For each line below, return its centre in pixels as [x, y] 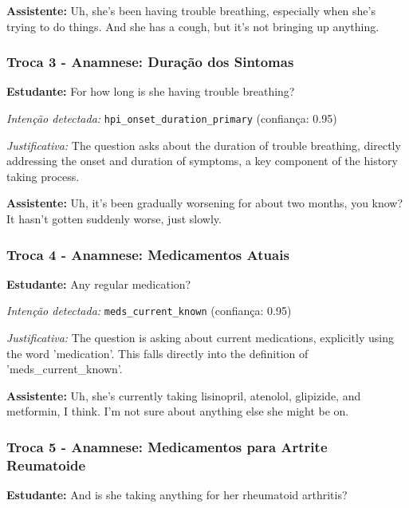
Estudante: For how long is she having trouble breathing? [151, 91]
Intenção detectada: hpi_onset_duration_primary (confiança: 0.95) [172, 118]
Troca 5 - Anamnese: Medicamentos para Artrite [167, 446]
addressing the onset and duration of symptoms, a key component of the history [202, 161]
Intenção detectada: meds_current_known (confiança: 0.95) [149, 311]
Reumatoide [46, 465]
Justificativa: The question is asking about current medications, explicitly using [200, 338]
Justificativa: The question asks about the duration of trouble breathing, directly [204, 145]
